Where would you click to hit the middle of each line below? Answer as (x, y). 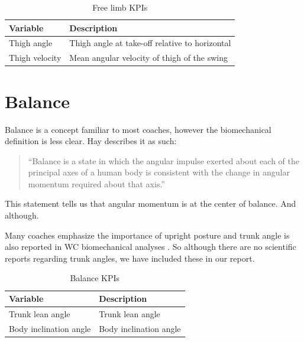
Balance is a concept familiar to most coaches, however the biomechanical (138, 129)
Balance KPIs (95, 278)
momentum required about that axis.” (96, 183)
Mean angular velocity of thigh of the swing (148, 58)
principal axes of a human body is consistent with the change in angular (159, 172)
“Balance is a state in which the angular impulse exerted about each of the (164, 160)
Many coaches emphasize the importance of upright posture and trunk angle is (147, 235)
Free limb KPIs (120, 7)
